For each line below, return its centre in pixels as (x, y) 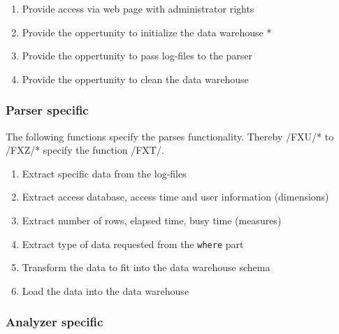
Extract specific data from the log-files (104, 173)
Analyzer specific (55, 322)
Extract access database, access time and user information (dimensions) (175, 197)
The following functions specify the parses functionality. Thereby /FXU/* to (170, 136)
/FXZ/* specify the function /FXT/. (85, 150)
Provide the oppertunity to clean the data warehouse (135, 79)
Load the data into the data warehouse (106, 290)
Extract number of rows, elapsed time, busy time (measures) (152, 220)
